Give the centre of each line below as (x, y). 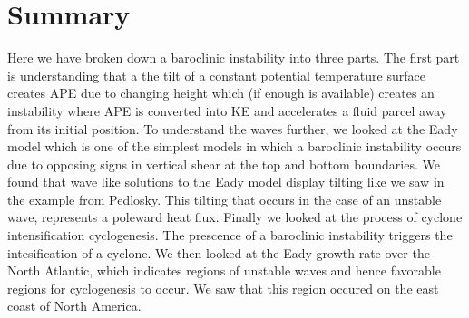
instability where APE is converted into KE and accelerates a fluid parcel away (227, 110)
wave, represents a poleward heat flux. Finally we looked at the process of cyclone (235, 217)
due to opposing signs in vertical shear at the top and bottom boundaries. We (224, 164)
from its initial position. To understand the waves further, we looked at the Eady (233, 128)
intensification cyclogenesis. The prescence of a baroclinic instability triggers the (230, 235)
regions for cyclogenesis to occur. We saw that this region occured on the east (223, 288)
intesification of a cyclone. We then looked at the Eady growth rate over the (219, 252)
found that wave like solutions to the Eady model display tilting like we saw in (226, 182)
